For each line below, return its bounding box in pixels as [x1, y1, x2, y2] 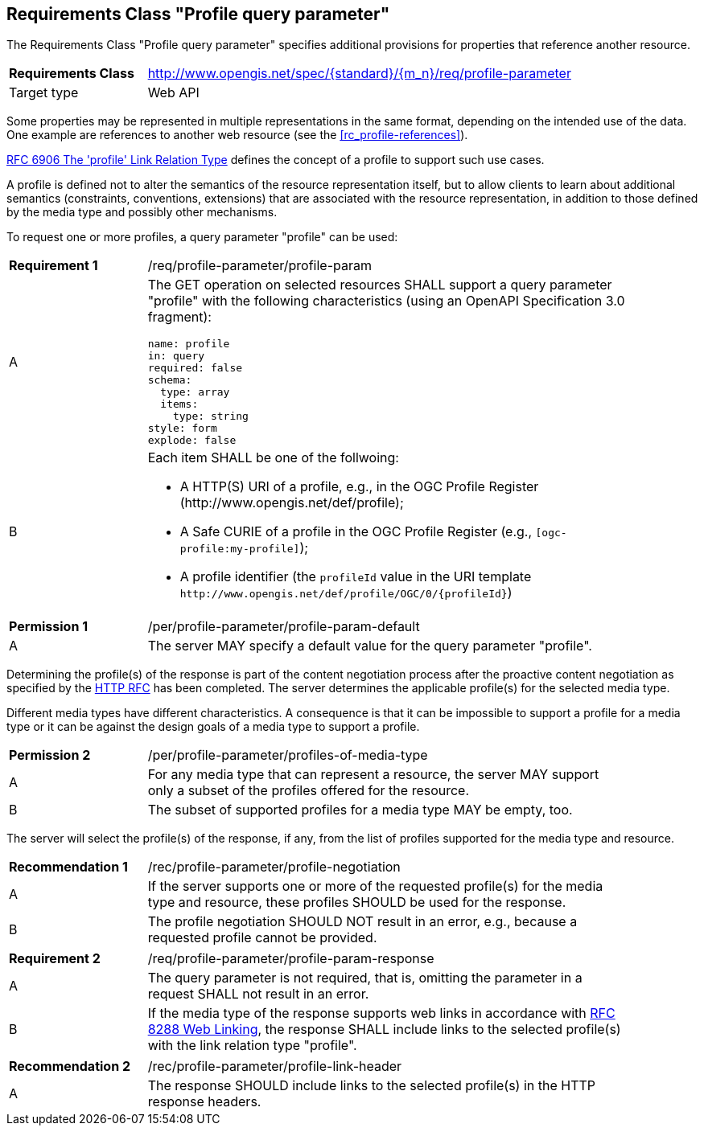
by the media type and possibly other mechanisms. [6, 205, 278, 219]
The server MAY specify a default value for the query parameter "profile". [147, 638, 592, 654]
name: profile [147, 338, 230, 351]
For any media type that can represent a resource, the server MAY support [147, 766, 599, 783]
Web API [147, 84, 200, 101]
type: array [160, 386, 230, 399]
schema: [147, 374, 192, 387]
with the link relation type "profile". [147, 1037, 357, 1054]
